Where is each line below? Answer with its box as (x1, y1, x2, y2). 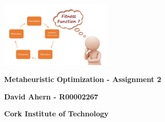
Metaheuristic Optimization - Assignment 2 (4, 74, 161, 85)
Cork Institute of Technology (4, 108, 109, 119)
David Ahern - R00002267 (4, 91, 98, 101)
